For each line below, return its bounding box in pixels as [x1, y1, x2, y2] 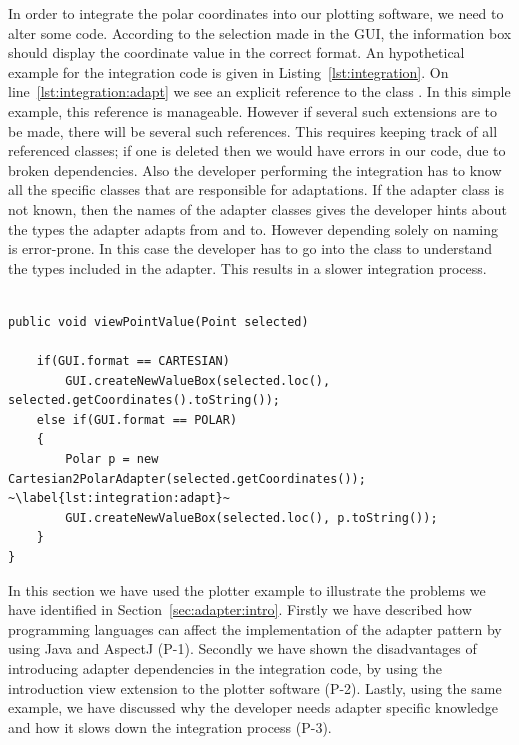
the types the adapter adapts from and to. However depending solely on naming [8, 218, 498, 239]
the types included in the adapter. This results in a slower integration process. [8, 257, 487, 278]
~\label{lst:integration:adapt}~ [8, 491, 230, 506]
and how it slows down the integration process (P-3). [8, 716, 332, 737]
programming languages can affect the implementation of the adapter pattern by [8, 618, 502, 639]
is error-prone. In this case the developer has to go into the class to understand [8, 238, 493, 259]
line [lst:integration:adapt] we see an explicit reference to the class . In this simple [8, 81, 511, 102]
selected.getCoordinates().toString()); [8, 393, 281, 408]
